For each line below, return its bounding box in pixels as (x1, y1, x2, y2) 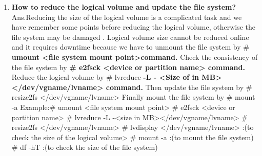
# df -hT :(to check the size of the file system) (11, 142, 158, 152)
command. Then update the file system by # (106, 81, 252, 92)
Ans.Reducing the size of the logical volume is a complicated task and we (11, 11, 242, 22)
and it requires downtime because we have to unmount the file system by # (11, 41, 249, 52)
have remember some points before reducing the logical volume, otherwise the (11, 21, 256, 32)
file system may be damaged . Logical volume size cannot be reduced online (11, 31, 249, 42)
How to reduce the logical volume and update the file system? (11, 2, 236, 12)
